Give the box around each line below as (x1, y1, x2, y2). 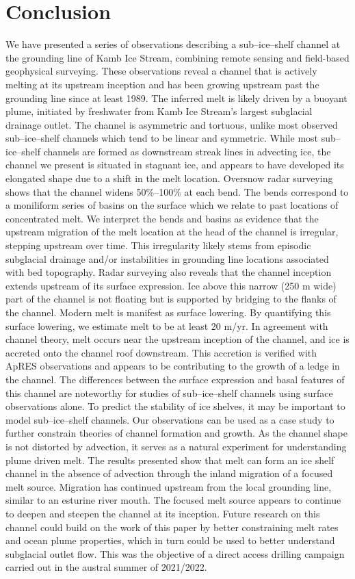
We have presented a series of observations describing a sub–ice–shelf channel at (5, 37, 341, 51)
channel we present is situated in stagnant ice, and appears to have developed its (5, 157, 344, 172)
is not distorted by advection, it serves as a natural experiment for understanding (5, 439, 347, 453)
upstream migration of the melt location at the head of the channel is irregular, (5, 224, 339, 239)
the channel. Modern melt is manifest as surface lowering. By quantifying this (5, 305, 331, 319)
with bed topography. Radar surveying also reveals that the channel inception (5, 265, 332, 279)
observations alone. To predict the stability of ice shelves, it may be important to (5, 399, 345, 413)
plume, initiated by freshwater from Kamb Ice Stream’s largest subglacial (5, 104, 313, 118)
